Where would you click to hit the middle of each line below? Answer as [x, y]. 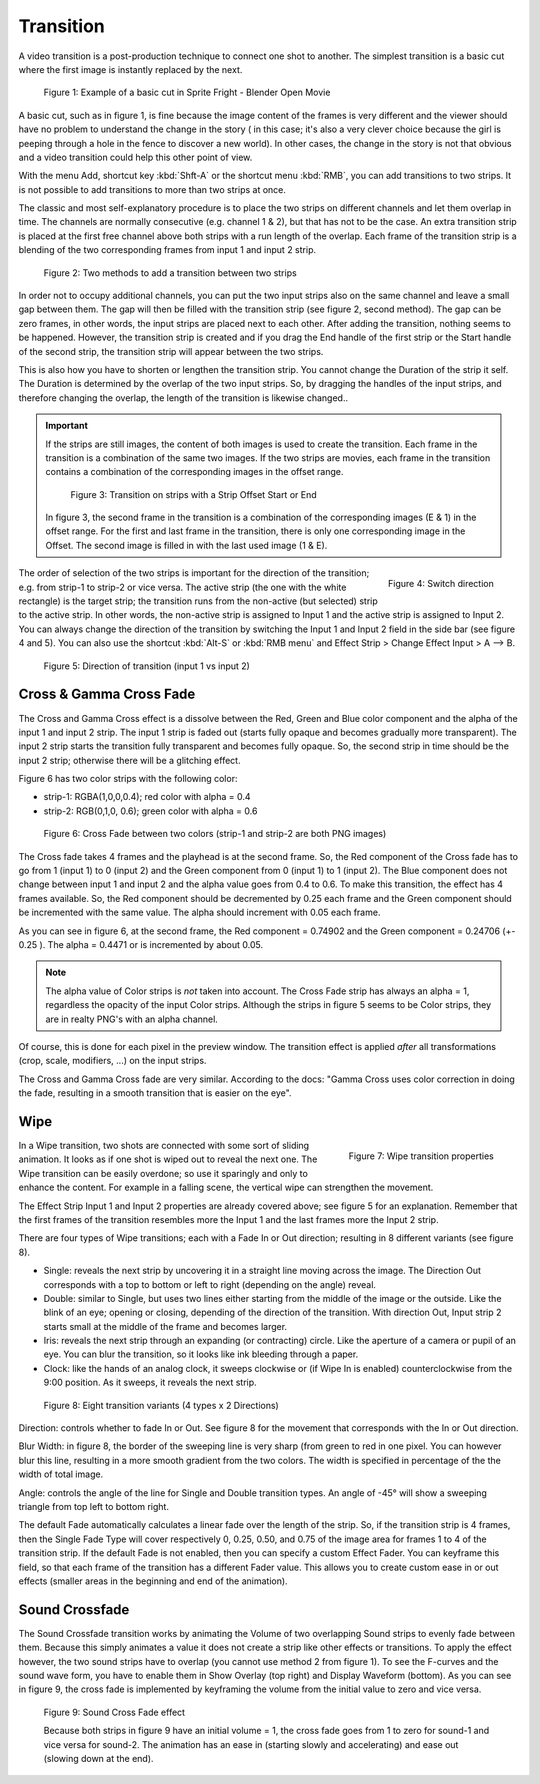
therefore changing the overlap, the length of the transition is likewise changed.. [183, 397]
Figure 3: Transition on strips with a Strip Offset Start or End [193, 494]
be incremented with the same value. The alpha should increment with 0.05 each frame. [199, 912]
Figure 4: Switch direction [441, 584]
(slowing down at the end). [98, 1758]
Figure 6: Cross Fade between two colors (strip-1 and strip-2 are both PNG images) [215, 834]
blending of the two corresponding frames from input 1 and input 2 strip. [167, 250]
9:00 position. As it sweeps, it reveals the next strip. [150, 1382]
